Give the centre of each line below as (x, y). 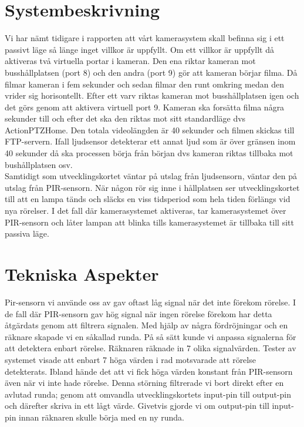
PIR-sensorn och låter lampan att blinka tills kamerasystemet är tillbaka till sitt (149, 222)
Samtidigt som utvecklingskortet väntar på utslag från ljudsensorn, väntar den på (151, 176)
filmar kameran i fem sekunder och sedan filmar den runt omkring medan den (145, 84)
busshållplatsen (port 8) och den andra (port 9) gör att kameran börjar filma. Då (151, 72)
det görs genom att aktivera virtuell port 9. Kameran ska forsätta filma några (145, 107)
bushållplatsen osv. (39, 164)
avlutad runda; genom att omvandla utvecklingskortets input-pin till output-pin (148, 394)
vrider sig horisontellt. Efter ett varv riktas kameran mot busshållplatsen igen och (152, 95)
